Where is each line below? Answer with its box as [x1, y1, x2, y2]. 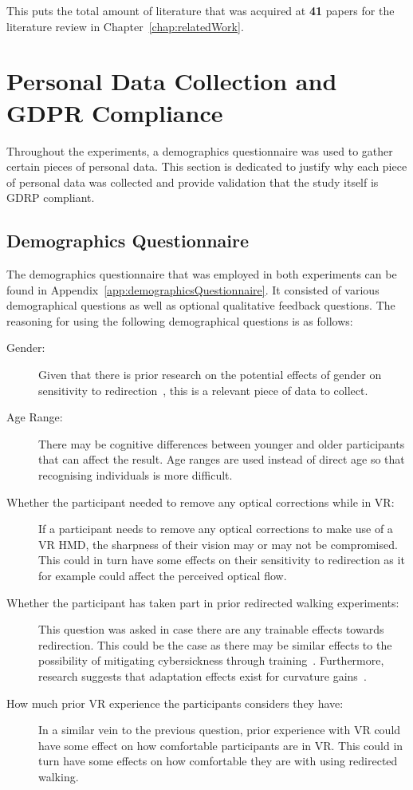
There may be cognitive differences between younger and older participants [38, 435, 405, 452]
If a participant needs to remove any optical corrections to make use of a [38, 520, 393, 537]
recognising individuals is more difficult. [38, 467, 233, 484]
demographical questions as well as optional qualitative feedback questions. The [6, 297, 395, 314]
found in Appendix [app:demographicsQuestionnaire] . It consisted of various [6, 281, 380, 298]
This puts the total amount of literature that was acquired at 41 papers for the [6, 2, 395, 18]
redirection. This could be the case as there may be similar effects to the [38, 636, 392, 653]
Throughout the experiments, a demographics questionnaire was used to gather [6, 142, 393, 159]
